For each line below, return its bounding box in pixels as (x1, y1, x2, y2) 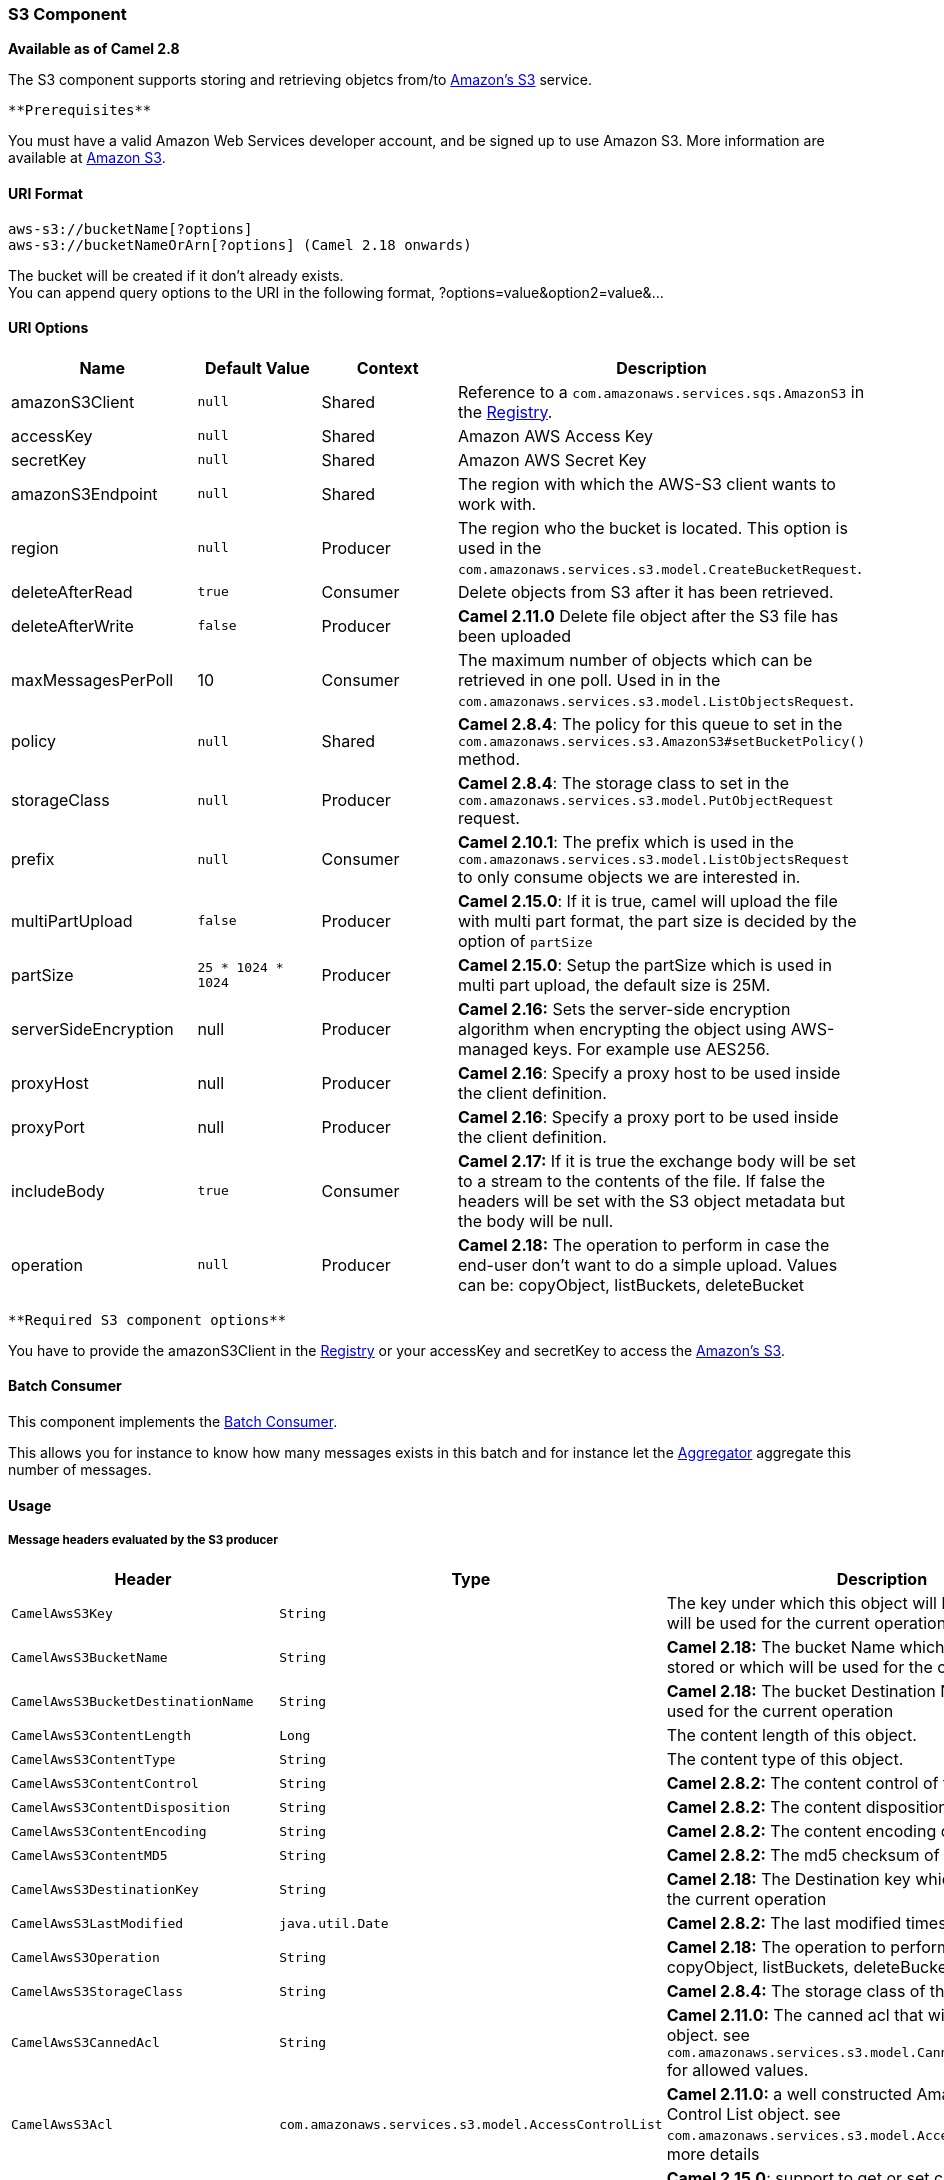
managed (457, 1038, 529, 1059)
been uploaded (457, 625, 572, 646)
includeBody (11, 1180, 105, 1201)
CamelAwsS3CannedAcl (11, 2035, 160, 2051)
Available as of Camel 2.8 (8, 40, 180, 58)
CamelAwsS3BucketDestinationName (11, 1693, 254, 1709)
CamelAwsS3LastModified (11, 1915, 184, 1931)
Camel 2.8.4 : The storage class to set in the (457, 772, 789, 793)
